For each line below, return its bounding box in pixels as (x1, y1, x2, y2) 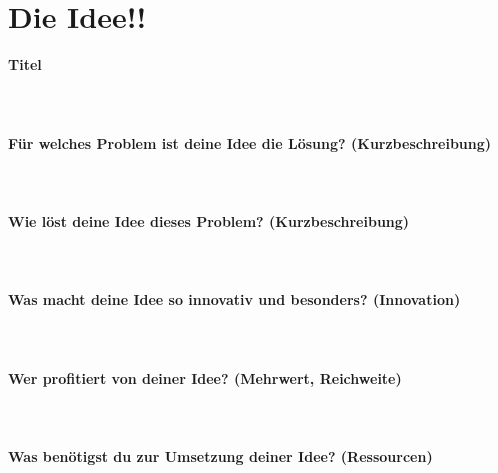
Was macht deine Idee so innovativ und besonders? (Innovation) (8, 289, 461, 310)
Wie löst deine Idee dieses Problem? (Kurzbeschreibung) (8, 210, 410, 231)
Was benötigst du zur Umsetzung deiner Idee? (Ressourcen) (8, 446, 433, 466)
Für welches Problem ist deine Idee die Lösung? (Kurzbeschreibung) (8, 132, 492, 153)
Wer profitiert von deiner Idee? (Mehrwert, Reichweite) (8, 367, 402, 388)
